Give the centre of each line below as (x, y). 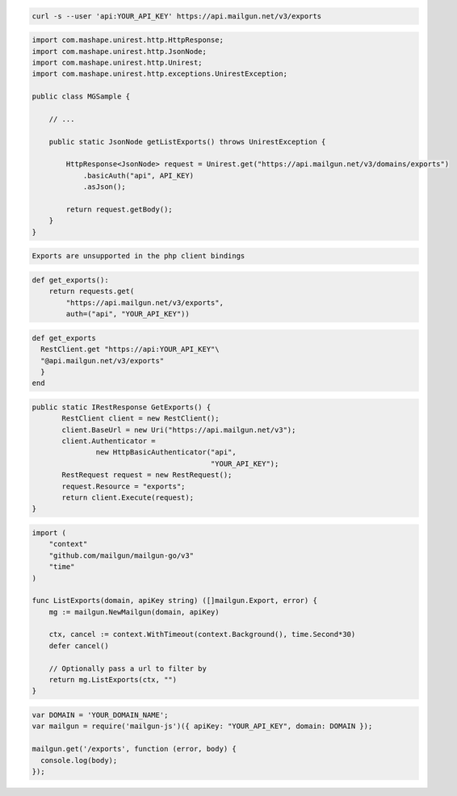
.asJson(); (105, 187)
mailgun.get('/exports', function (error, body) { (134, 749)
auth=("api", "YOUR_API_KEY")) (128, 314)
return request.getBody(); (119, 209)
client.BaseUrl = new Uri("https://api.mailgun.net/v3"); (179, 429)
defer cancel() (79, 645)
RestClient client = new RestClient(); (140, 419)
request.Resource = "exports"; (124, 486)
